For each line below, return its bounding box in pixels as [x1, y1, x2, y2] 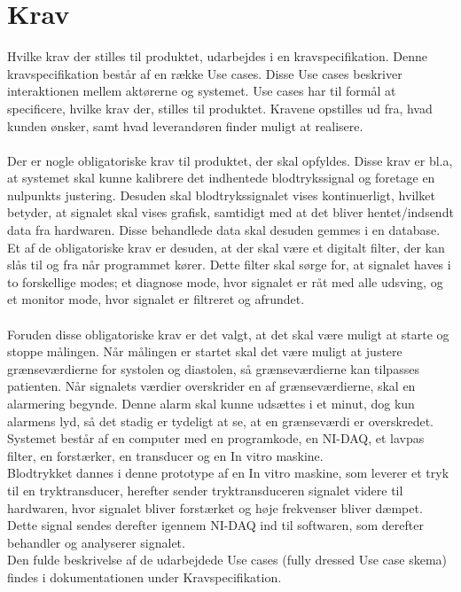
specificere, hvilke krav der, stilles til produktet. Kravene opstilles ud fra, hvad [7, 98, 433, 117]
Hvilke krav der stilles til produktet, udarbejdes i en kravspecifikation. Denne [7, 47, 428, 66]
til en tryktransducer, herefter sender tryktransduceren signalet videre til [7, 480, 403, 499]
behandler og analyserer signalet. [7, 533, 185, 551]
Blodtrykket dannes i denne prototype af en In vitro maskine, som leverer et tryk [7, 463, 449, 482]
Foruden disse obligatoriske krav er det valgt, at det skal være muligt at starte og [7, 324, 449, 343]
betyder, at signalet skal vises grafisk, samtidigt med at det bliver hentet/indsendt [7, 203, 454, 222]
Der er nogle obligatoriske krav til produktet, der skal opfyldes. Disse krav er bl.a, [7, 151, 453, 169]
